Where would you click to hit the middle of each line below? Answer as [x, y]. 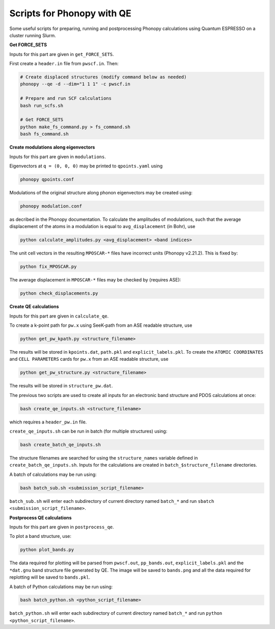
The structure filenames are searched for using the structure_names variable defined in [104, 458]
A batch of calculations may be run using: [53, 474]
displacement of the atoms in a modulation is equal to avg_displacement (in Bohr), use [102, 226]
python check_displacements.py [59, 293]
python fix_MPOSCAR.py [48, 267]
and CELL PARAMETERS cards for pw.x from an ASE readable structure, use [89, 359]
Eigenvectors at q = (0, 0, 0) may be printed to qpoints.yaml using [86, 166]
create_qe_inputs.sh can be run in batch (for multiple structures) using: [88, 431]
